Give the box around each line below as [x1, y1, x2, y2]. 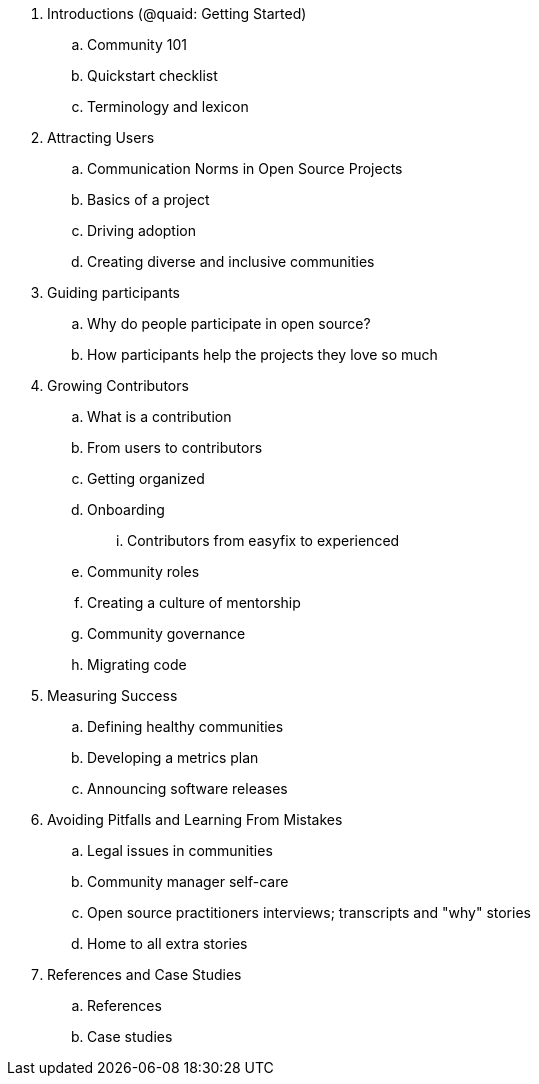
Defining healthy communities [87, 718, 284, 735]
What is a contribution [87, 408, 232, 425]
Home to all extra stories [87, 935, 248, 952]
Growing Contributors [47, 377, 189, 394]
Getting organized [87, 470, 205, 487]
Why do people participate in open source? [87, 315, 371, 332]
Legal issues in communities [87, 842, 273, 859]
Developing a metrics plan [87, 749, 259, 766]
